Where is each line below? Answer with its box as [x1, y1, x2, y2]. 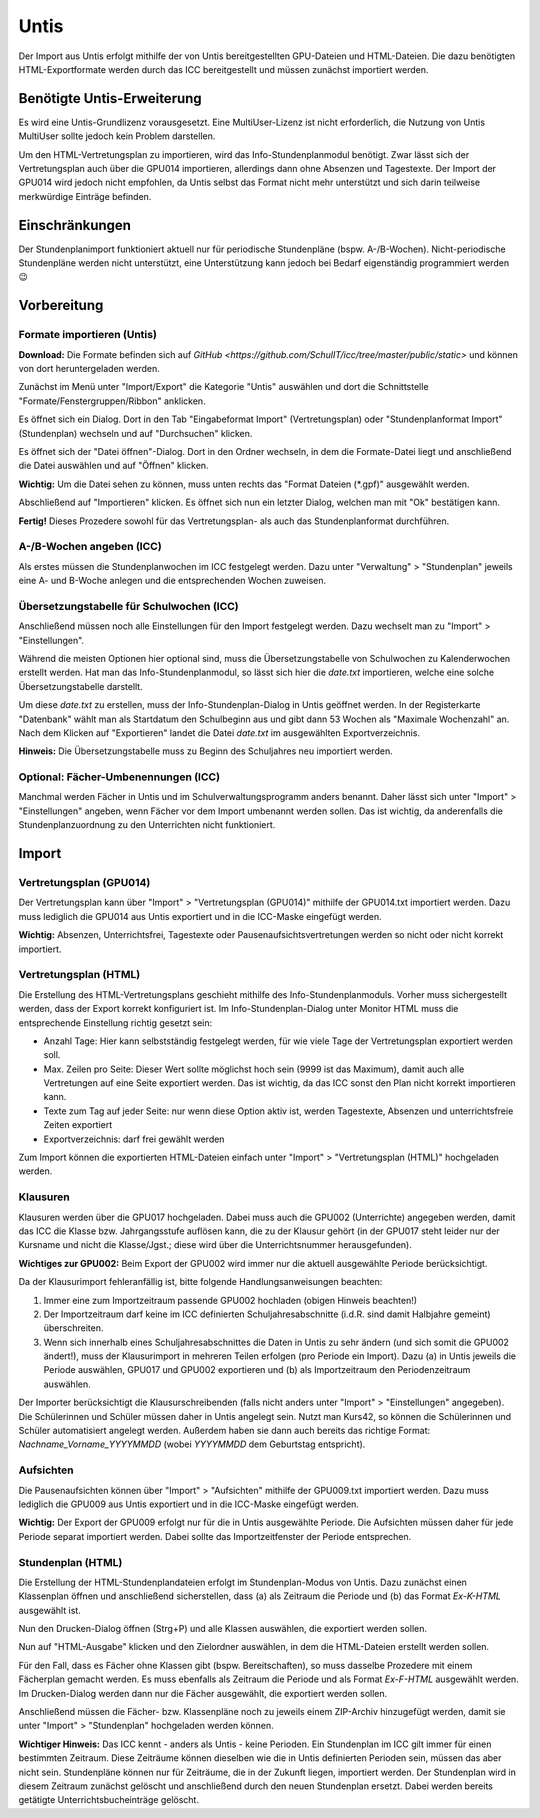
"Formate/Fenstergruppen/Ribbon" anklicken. [18, 395, 206, 407]
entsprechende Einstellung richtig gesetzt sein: [18, 1016, 213, 1029]
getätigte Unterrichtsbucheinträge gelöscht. [18, 1794, 200, 1806]
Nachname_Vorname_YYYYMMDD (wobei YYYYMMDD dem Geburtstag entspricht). [18, 1438, 366, 1450]
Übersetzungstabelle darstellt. [18, 680, 144, 692]
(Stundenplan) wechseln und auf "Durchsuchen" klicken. [18, 427, 253, 439]
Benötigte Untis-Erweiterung [18, 90, 202, 107]
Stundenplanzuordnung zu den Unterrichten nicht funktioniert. [18, 819, 276, 831]
